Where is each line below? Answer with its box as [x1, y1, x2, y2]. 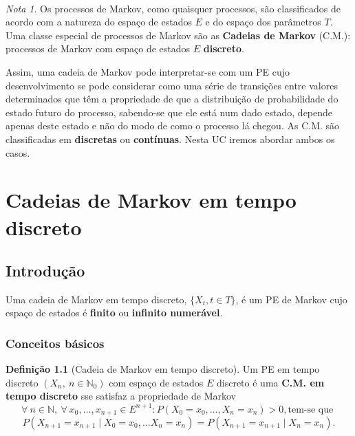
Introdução [6, 260, 85, 281]
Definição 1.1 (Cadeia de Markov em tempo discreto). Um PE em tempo [6, 362, 320, 376]
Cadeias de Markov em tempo [6, 186, 297, 214]
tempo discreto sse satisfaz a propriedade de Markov [6, 389, 236, 403]
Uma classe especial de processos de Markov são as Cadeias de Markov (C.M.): [6, 28, 351, 42]
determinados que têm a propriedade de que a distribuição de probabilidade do [6, 91, 338, 106]
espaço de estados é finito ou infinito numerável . [6, 305, 223, 320]
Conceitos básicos [6, 335, 105, 351]
